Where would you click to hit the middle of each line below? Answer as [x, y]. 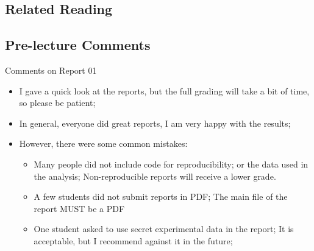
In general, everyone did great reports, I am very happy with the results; [155, 123]
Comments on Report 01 [51, 70]
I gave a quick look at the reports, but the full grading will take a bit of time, [164, 90]
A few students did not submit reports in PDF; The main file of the [161, 196]
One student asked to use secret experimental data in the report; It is [164, 229]
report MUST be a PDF [79, 208]
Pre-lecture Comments [78, 45]
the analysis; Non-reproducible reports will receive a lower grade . [155, 176]
